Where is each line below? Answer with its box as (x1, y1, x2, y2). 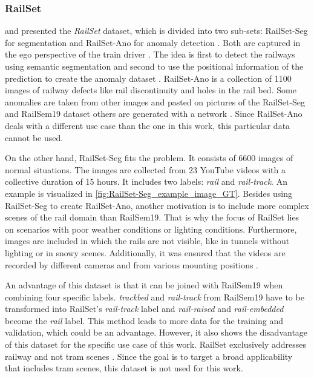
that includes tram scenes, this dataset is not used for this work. (5, 362, 243, 374)
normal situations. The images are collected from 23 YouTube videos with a (5, 163, 286, 176)
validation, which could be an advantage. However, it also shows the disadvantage (5, 326, 308, 339)
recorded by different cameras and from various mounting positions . (5, 258, 259, 271)
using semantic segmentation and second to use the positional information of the (5, 60, 304, 72)
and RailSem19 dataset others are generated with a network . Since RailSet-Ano (5, 107, 303, 120)
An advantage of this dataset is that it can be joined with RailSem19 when (5, 279, 283, 291)
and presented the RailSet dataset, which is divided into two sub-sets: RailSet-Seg (5, 24, 308, 37)
